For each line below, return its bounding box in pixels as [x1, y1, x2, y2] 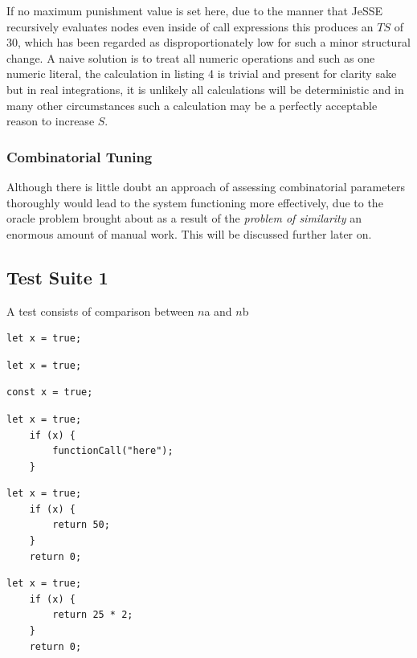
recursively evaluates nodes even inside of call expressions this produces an [6, 18, 374, 35]
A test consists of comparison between [6, 302, 194, 319]
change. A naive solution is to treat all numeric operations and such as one [6, 49, 375, 66]
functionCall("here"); [52, 445, 174, 457]
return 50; [52, 519, 110, 531]
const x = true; [6, 386, 93, 398]
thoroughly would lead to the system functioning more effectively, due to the [6, 194, 383, 210]
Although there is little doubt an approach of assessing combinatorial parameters [6, 178, 406, 194]
